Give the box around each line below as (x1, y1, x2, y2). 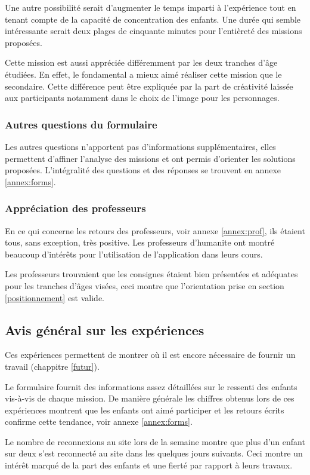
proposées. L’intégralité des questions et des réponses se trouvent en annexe (5, 164, 281, 176)
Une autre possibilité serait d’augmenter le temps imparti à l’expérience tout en (5, 1, 296, 13)
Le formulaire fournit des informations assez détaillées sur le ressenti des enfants (5, 380, 297, 393)
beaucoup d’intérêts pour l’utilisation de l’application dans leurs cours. (5, 247, 263, 260)
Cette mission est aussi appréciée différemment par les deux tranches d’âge (5, 56, 278, 69)
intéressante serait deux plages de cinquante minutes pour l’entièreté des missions (5, 24, 302, 37)
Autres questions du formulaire (5, 117, 157, 131)
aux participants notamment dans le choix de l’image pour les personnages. (5, 91, 280, 104)
